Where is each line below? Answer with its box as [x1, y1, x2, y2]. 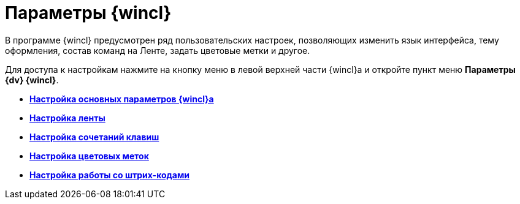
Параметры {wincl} [5, 2, 172, 23]
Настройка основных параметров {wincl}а [29, 93, 214, 104]
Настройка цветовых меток [29, 150, 149, 161]
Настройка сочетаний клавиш [29, 131, 159, 142]
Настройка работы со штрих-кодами [29, 169, 190, 180]
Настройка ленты [29, 112, 105, 123]
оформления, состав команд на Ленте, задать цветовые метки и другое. [5, 45, 310, 56]
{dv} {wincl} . [5, 74, 59, 85]
